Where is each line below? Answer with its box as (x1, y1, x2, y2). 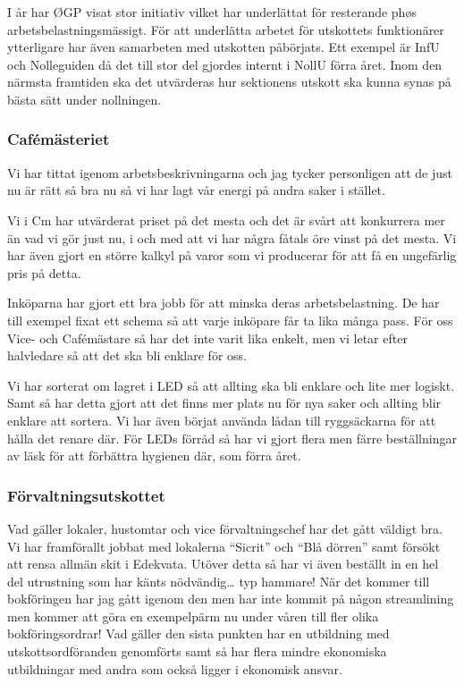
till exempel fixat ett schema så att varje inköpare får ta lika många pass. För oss (7, 310, 453, 329)
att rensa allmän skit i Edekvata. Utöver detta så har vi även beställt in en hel (7, 554, 439, 573)
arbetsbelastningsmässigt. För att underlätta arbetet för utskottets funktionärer (7, 20, 444, 38)
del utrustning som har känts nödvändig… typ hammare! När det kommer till (7, 571, 430, 590)
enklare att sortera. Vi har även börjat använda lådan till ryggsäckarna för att (7, 410, 436, 429)
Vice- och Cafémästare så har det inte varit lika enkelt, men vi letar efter (7, 328, 408, 347)
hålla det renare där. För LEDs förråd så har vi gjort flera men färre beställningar (7, 428, 457, 447)
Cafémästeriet (7, 128, 110, 150)
